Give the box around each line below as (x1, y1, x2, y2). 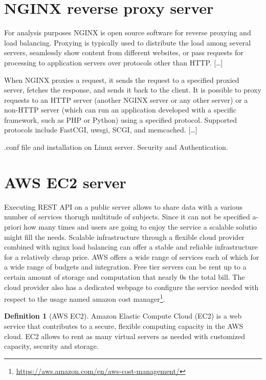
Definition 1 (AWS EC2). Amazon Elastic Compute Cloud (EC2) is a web (4, 310, 242, 321)
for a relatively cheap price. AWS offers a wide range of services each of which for (4, 251, 259, 262)
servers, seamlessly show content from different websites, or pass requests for (4, 47, 243, 58)
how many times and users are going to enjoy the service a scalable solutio (24, 221, 257, 232)
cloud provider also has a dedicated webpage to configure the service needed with (4, 281, 259, 292)
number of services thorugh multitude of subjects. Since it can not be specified (4, 211, 250, 222)
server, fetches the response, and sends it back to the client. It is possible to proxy (4, 84, 261, 95)
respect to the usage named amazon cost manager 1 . (4, 292, 165, 304)
